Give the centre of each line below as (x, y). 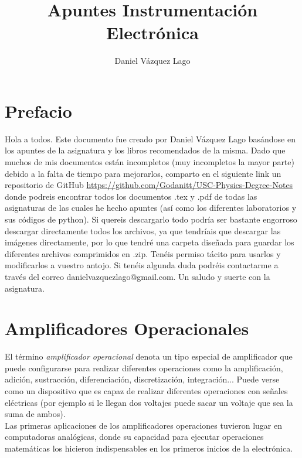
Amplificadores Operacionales (127, 328)
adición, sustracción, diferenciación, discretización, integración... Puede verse (142, 379)
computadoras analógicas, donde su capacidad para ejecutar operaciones (134, 437)
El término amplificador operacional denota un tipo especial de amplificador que (149, 356)
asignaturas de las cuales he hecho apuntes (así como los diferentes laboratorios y (151, 208)
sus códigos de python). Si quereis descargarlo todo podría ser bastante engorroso (151, 219)
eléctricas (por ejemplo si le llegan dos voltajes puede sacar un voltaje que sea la (149, 402)
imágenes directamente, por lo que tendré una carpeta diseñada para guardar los (150, 242)
